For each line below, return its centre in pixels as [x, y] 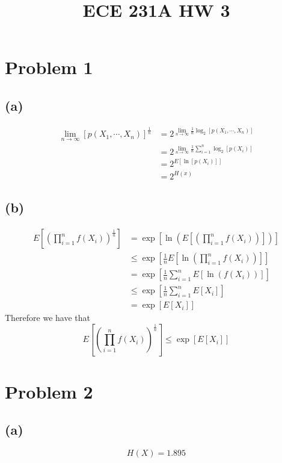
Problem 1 [49, 67]
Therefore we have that [48, 318]
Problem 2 [49, 391]
